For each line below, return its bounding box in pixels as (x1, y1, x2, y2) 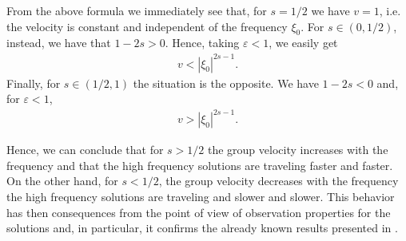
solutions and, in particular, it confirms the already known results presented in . (6, 219, 398, 236)
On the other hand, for (6, 172, 118, 189)
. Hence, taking (165, 34, 240, 51)
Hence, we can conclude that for (6, 141, 164, 158)
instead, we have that (6, 34, 111, 51)
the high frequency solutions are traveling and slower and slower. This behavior (6, 188, 395, 205)
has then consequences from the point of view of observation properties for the (6, 203, 391, 220)
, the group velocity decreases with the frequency (158, 172, 399, 189)
